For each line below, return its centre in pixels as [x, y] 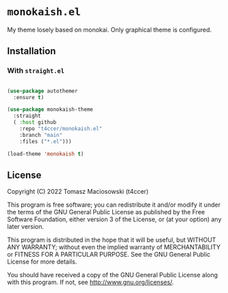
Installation [31, 51]
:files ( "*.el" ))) [46, 141]
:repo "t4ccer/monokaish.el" [61, 129]
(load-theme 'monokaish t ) [46, 154]
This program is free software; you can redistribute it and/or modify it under [114, 205]
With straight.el [36, 71]
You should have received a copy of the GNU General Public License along [112, 275]
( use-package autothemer [42, 91]
